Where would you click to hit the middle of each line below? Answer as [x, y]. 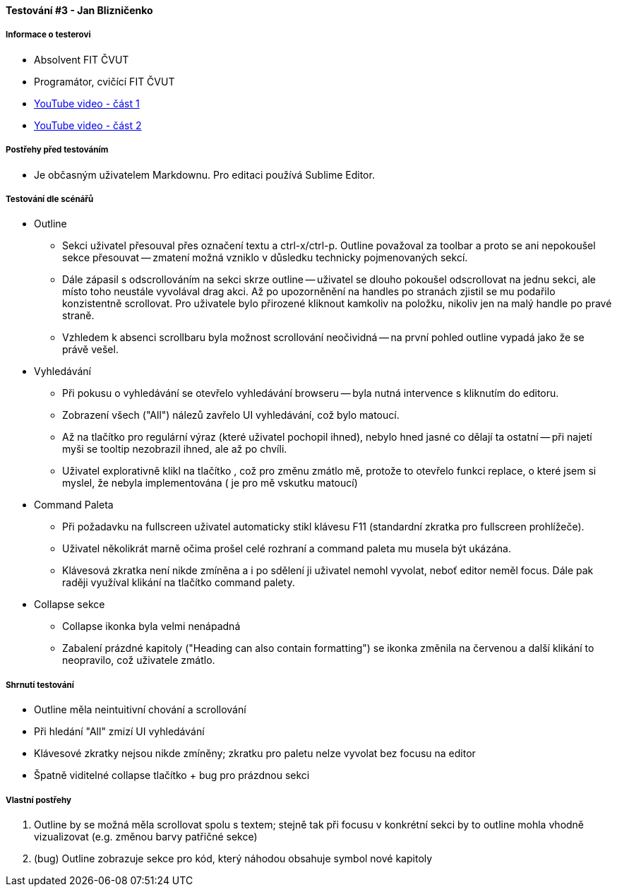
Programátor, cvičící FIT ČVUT [104, 81]
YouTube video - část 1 [87, 103]
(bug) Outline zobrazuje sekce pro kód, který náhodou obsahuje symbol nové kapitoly [233, 858]
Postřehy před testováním [57, 150]
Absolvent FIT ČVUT [82, 59]
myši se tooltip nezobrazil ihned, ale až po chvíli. [175, 449]
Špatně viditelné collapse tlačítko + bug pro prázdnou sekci [172, 775]
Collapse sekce [70, 605]
